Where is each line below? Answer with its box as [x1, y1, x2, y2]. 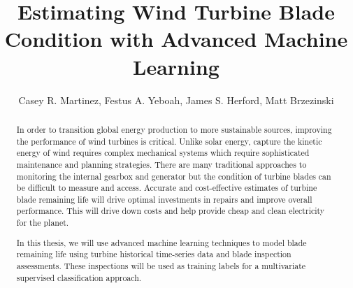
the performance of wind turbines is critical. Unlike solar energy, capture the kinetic [16, 135, 322, 147]
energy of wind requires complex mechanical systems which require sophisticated [16, 147, 310, 159]
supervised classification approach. [16, 271, 142, 283]
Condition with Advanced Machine [4, 24, 348, 53]
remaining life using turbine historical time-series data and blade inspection [16, 248, 291, 260]
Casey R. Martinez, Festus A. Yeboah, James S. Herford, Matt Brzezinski [18, 92, 334, 107]
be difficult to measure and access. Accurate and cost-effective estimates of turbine [16, 182, 317, 194]
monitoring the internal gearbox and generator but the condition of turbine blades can [16, 170, 331, 182]
